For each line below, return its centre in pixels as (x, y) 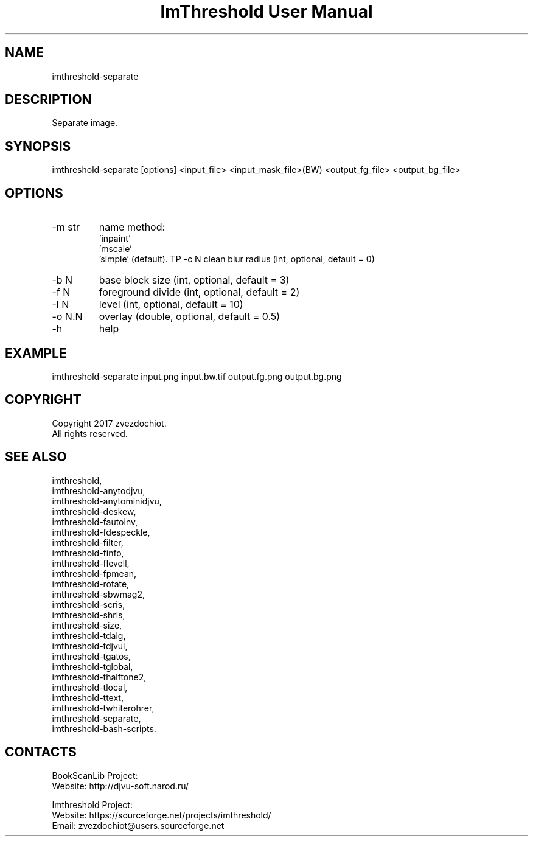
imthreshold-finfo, (88, 553)
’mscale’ (115, 249)
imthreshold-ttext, (88, 697)
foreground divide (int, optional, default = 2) (199, 292)
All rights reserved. (90, 433)
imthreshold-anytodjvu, (99, 490)
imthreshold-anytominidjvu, (107, 501)
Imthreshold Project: (92, 804)
